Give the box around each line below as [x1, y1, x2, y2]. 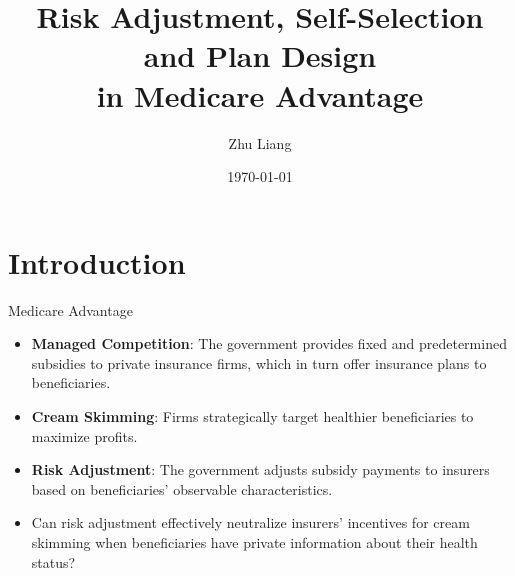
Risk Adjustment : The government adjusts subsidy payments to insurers [31, 459, 490, 480]
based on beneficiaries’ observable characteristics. [31, 478, 333, 499]
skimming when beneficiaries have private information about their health [31, 531, 478, 552]
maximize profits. [31, 425, 138, 446]
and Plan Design [143, 35, 377, 76]
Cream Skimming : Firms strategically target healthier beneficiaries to [31, 406, 474, 426]
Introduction [8, 241, 186, 282]
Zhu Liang [228, 132, 292, 153]
